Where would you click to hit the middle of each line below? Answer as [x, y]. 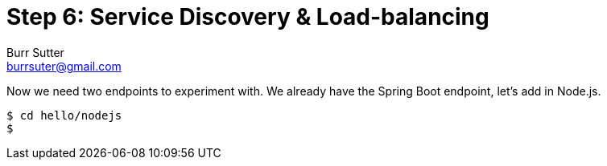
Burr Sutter [35, 52]
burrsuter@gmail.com [64, 66]
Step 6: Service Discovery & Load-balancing [248, 17]
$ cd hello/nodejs [64, 115]
